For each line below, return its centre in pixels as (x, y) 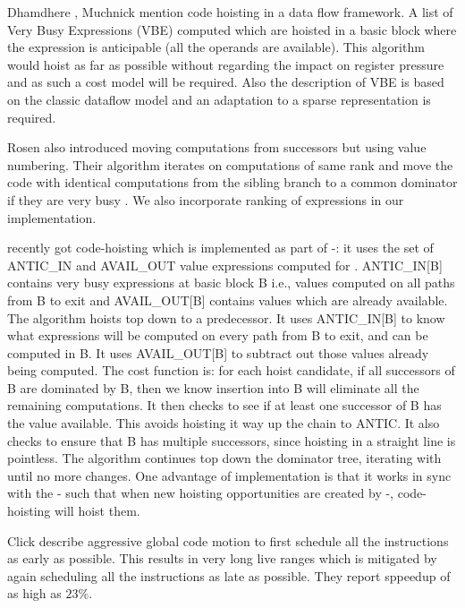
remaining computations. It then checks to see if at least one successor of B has (224, 405)
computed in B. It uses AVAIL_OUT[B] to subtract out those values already (218, 352)
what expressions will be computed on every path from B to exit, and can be (218, 335)
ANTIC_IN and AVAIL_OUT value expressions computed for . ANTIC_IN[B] (225, 265)
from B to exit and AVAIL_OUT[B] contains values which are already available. (228, 300)
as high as (34, 593)
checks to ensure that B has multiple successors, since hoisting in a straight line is (232, 440)
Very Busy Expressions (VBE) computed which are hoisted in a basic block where (232, 29)
